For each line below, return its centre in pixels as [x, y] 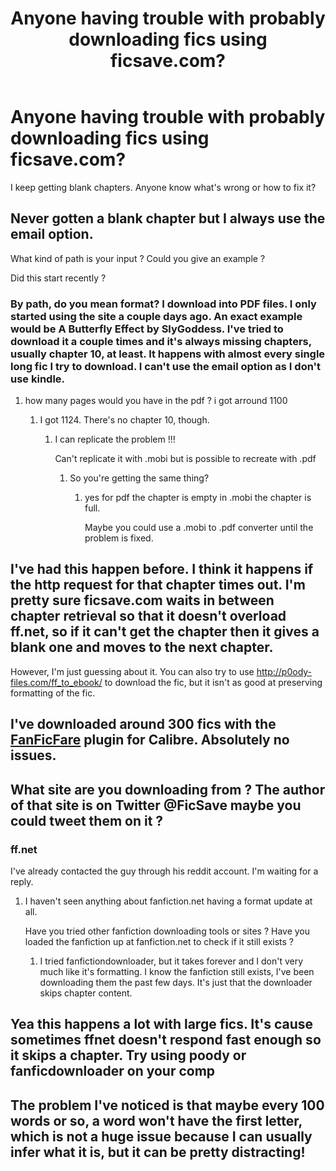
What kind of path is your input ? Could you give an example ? [138, 258]
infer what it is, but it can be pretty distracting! [158, 1152]
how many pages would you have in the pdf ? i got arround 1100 [156, 401]
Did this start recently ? [58, 278]
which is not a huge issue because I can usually [161, 1136]
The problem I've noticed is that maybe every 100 [167, 1105]
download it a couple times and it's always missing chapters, [161, 341]
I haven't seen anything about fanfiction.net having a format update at [168, 901]
